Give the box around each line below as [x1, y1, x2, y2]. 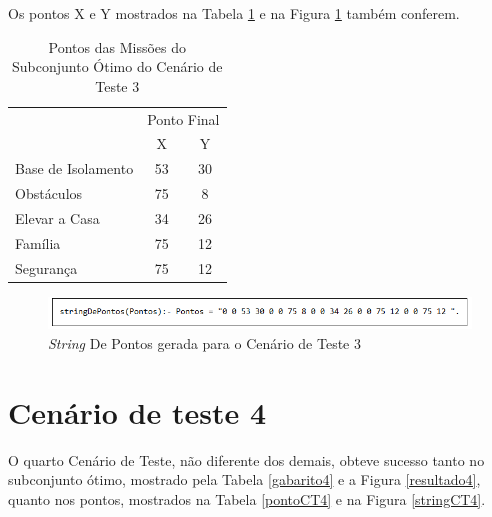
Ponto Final [147, 108, 220, 129]
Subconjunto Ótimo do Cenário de [12, 56, 223, 77]
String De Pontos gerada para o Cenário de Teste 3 [48, 332, 361, 353]
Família [15, 232, 61, 253]
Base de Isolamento [15, 158, 134, 179]
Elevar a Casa [15, 208, 100, 228]
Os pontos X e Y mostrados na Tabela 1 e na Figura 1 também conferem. [8, 3, 460, 23]
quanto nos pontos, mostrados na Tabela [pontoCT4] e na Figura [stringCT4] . [8, 488, 486, 509]
